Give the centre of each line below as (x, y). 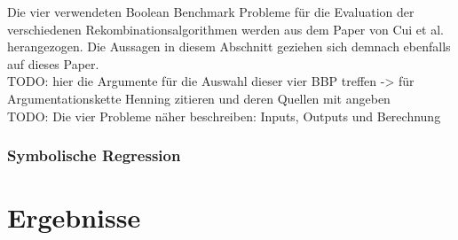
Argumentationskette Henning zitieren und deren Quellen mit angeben (199, 98)
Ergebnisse (74, 217)
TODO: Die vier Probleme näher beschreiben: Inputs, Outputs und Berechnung (224, 116)
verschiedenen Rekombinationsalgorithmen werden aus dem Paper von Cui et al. (225, 29)
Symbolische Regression (94, 155)
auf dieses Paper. (53, 63)
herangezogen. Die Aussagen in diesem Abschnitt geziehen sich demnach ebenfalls (229, 46)
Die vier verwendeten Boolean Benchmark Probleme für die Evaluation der (211, 12)
